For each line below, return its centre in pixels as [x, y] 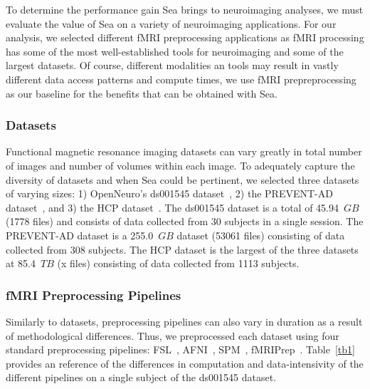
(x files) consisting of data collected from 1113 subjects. [178, 263]
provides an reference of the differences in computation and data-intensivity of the [185, 363]
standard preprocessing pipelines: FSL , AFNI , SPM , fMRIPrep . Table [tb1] [180, 349]
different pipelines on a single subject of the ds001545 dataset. [141, 377]
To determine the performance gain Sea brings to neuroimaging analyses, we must [185, 9]
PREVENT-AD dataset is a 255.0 [80, 235]
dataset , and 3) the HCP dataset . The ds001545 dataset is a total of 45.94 [173, 207]
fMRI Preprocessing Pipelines [94, 295]
